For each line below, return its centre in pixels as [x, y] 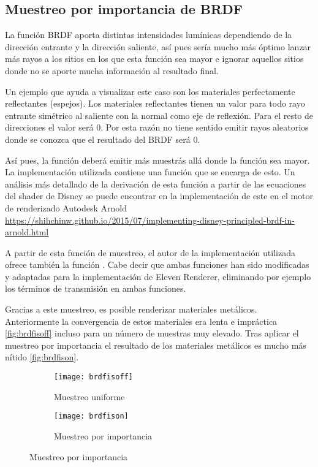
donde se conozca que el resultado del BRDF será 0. [103, 139]
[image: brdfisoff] [93, 377]
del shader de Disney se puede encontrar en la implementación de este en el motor [159, 196]
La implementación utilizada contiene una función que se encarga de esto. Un [150, 172]
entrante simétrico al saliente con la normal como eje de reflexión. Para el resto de [159, 115]
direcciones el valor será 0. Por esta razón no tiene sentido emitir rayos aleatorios [157, 127]
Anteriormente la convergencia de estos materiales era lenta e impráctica [141, 321]
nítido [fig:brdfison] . [42, 357]
